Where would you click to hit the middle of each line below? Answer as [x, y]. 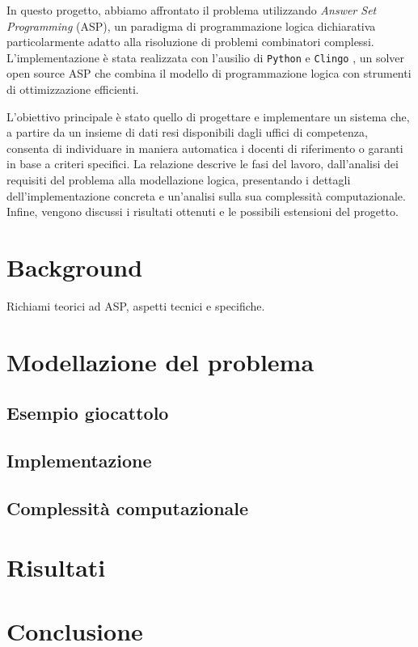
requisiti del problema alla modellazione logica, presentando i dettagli [179, 180]
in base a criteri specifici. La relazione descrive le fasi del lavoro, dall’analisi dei [203, 164]
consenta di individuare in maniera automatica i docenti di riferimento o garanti [205, 148]
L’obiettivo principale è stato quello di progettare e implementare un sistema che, [208, 116]
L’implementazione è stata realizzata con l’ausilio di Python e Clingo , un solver [206, 57]
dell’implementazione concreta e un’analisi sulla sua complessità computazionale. [206, 195]
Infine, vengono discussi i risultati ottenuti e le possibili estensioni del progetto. [203, 211]
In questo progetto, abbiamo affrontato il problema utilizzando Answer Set [192, 10]
